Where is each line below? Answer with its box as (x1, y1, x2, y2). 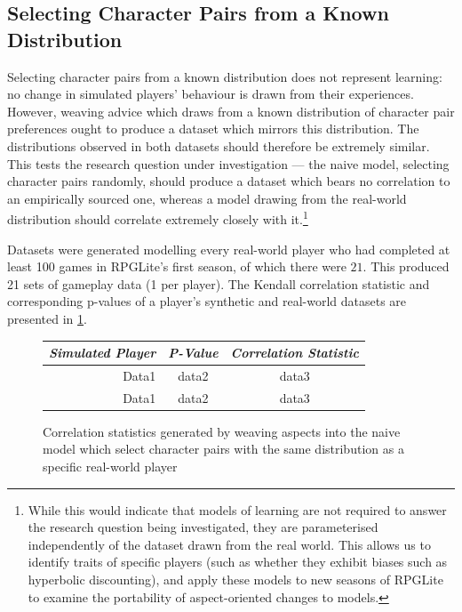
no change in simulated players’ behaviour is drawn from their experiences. (7, 85, 414, 103)
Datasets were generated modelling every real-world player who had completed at (7, 239, 450, 258)
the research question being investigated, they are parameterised (28, 518, 378, 536)
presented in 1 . (7, 309, 87, 327)
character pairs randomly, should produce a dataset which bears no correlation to (7, 172, 450, 190)
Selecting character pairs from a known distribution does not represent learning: (7, 67, 442, 85)
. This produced (362, 257, 450, 276)
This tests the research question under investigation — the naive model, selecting (7, 154, 450, 173)
